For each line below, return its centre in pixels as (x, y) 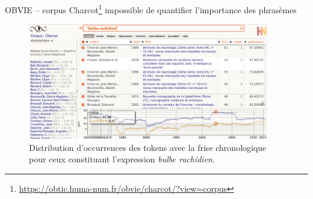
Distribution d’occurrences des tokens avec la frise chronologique (148, 147)
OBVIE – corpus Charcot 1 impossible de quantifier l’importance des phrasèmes (151, 9)
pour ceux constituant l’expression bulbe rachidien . (122, 159)
